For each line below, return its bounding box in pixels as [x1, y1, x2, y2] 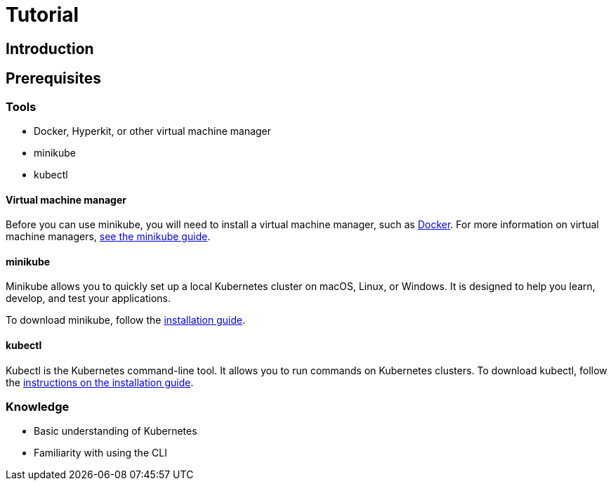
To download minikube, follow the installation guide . [6, 314, 246, 327]
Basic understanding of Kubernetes [34, 425, 197, 438]
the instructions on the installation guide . [6, 376, 194, 388]
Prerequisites [6, 70, 101, 88]
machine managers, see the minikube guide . [6, 230, 211, 243]
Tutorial [6, 3, 79, 27]
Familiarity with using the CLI [34, 447, 167, 459]
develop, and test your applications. [6, 292, 171, 305]
